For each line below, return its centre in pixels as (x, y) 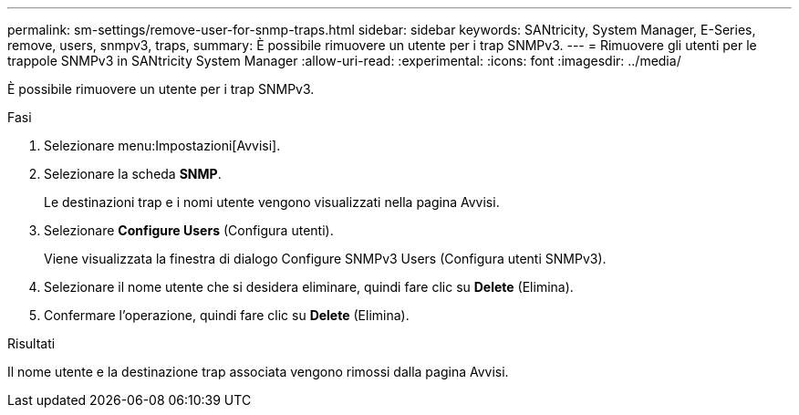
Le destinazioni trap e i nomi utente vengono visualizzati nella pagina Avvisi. (272, 202)
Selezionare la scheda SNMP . (133, 174)
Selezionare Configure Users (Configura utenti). (189, 230)
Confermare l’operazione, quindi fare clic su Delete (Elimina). (227, 315)
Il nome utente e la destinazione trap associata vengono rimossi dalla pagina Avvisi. (258, 372)
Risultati (31, 343)
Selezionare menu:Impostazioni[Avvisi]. (162, 145)
